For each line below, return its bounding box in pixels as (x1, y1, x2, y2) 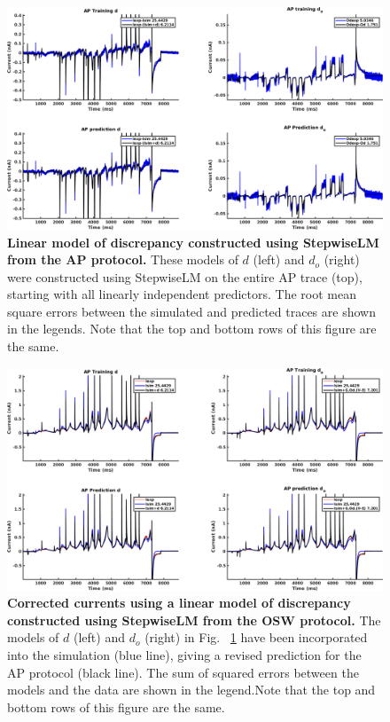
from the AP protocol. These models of (7, 250, 238, 269)
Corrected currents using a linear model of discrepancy (7, 593, 351, 612)
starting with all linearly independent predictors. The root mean (7, 285, 356, 303)
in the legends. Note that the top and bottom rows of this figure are (7, 319, 377, 338)
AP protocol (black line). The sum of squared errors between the (7, 663, 359, 681)
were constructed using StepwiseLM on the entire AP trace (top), (7, 267, 363, 286)
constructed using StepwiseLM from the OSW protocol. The (7, 610, 381, 629)
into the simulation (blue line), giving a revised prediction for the (7, 645, 362, 663)
